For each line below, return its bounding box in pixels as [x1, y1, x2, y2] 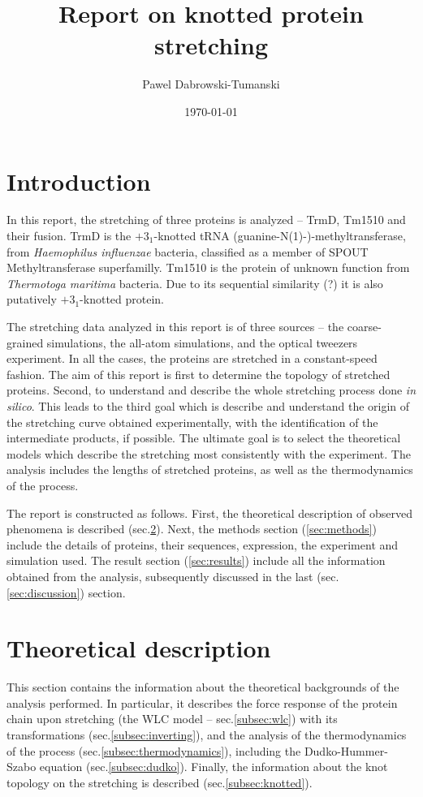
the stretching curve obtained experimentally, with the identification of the [6, 413, 378, 430]
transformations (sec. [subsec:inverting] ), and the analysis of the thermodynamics [6, 726, 407, 743]
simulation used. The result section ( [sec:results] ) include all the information [6, 552, 386, 569]
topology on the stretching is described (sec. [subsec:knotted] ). [6, 773, 313, 791]
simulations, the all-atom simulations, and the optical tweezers [46, 334, 358, 351]
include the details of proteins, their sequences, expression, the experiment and [6, 536, 399, 553]
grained [6, 334, 44, 351]
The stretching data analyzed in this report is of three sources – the [6, 318, 344, 334]
